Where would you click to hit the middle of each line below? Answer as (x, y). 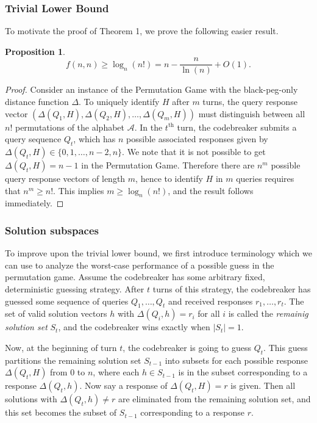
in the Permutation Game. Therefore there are (168, 165)
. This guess (286, 348)
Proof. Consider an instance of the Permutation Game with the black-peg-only (151, 89)
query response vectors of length (65, 179)
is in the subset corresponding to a (243, 372)
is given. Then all (263, 385)
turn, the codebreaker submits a (237, 127)
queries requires (265, 179)
